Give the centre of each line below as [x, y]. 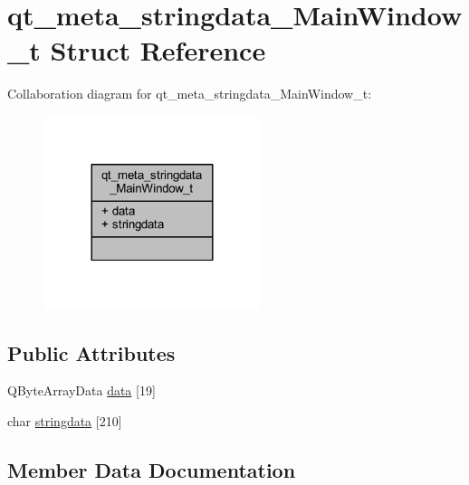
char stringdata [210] [65, 421]
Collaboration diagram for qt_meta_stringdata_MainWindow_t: [190, 94]
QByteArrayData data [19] [81, 390]
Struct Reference [158, 50]
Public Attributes [91, 352]
